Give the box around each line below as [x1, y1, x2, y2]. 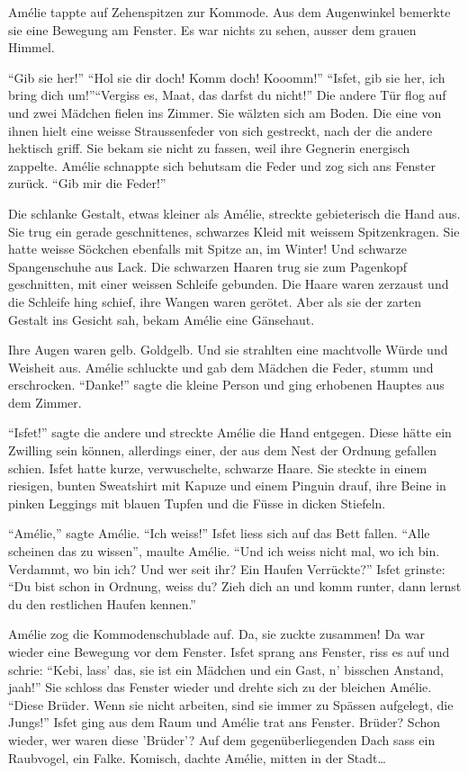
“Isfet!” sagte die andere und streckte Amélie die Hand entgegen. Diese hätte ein [8, 423, 452, 442]
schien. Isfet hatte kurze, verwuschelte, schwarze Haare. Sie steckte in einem [8, 458, 427, 477]
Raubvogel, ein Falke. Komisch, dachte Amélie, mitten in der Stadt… [8, 748, 386, 767]
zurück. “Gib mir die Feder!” [8, 174, 166, 193]
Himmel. [8, 38, 55, 57]
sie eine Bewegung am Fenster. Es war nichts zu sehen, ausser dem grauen [8, 20, 417, 39]
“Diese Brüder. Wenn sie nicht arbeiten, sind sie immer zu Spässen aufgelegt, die [8, 695, 454, 714]
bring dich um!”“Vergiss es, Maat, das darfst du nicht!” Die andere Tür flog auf [8, 85, 446, 104]
